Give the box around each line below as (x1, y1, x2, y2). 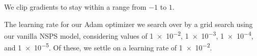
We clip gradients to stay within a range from (4, 2, 147, 12)
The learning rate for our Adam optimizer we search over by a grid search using (4, 18, 253, 29)
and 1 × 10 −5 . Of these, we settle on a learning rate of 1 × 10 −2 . (4, 41, 212, 53)
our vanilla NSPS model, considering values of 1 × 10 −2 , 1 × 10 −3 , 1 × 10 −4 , (4, 29, 253, 41)
